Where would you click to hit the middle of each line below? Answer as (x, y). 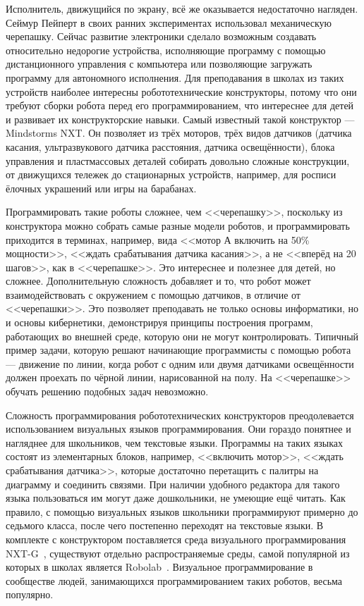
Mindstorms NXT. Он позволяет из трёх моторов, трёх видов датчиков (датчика (179, 133)
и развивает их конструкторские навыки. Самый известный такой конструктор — (180, 119)
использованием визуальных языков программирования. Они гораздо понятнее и (178, 429)
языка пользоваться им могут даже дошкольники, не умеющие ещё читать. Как (176, 498)
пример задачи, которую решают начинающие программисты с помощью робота (178, 350)
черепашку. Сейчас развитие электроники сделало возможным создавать (161, 36)
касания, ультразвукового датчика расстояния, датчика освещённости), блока (170, 146)
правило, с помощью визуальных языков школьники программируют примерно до (182, 511)
